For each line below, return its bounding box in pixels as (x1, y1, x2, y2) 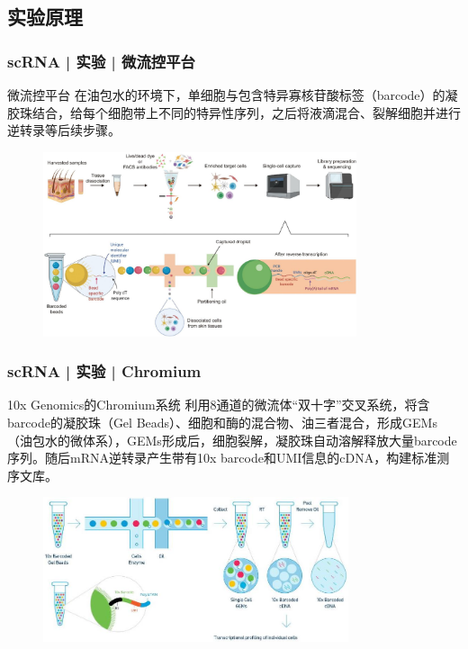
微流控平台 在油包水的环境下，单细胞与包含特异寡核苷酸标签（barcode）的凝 (7, 86, 458, 104)
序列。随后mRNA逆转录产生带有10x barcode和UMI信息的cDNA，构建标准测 (7, 448, 450, 467)
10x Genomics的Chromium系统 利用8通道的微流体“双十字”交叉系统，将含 (7, 395, 430, 414)
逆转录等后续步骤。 (7, 121, 121, 140)
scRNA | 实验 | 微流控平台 (7, 50, 195, 72)
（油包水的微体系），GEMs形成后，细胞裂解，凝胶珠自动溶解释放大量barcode (7, 430, 457, 449)
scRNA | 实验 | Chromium (7, 360, 202, 383)
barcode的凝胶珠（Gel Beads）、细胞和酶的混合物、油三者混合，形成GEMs (7, 412, 437, 431)
